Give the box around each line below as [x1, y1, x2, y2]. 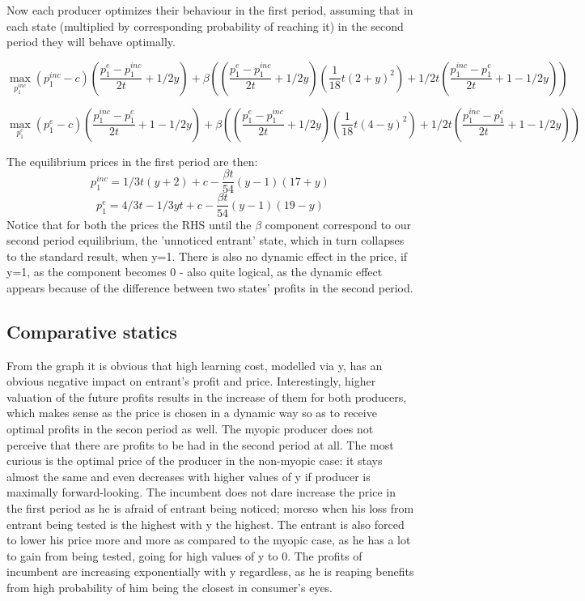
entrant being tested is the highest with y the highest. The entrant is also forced [6, 515, 405, 532]
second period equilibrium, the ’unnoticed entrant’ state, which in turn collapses [6, 232, 405, 249]
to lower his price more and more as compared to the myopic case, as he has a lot [6, 531, 411, 548]
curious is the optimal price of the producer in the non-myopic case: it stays [6, 452, 383, 469]
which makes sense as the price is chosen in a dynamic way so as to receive [6, 404, 377, 421]
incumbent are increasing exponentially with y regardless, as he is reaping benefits [6, 563, 414, 580]
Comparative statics [6, 318, 177, 343]
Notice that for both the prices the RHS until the [6, 215, 252, 232]
